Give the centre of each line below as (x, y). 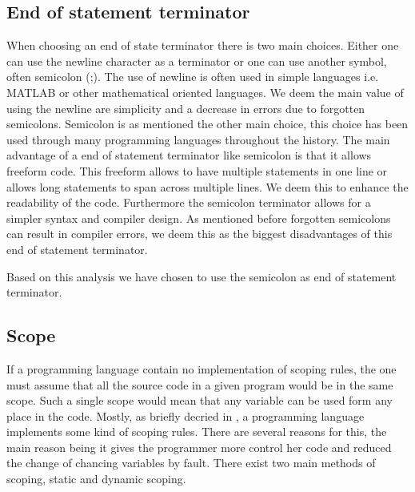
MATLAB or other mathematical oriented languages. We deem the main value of (205, 92)
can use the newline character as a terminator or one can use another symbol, (197, 60)
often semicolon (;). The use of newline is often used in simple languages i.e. (193, 77)
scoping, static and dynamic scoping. (96, 479)
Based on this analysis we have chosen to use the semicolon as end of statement (202, 276)
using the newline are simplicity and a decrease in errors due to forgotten (186, 108)
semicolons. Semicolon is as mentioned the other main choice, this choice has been (207, 124)
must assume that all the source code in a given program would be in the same (200, 384)
